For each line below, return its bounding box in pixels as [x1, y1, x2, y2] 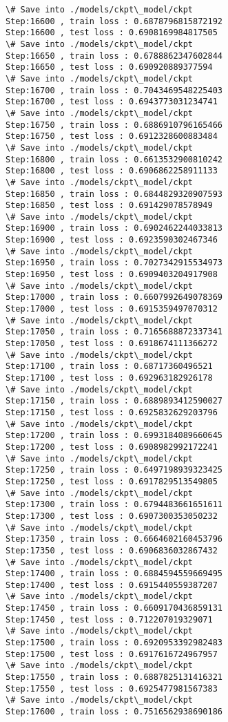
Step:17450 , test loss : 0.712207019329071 [6, 614, 213, 625]
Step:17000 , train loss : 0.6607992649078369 [6, 292, 222, 303]
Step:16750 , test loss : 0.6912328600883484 [6, 131, 218, 142]
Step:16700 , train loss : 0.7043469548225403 [6, 85, 222, 95]
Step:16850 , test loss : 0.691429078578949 [6, 200, 213, 211]
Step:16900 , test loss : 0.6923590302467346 [6, 235, 218, 245]
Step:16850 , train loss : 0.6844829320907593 [6, 189, 222, 199]
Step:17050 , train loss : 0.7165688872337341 [6, 327, 222, 337]
